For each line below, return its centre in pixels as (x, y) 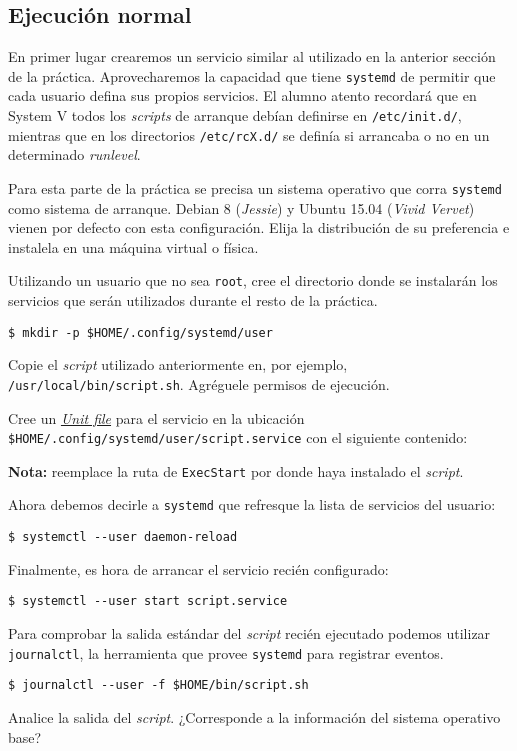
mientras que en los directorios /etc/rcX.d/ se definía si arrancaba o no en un (249, 134)
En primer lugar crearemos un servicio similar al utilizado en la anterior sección (252, 56)
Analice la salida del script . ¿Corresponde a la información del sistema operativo (254, 716)
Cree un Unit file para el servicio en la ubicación (156, 417)
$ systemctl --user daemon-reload (123, 537)
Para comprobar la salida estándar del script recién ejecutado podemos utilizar (249, 633)
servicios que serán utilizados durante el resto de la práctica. (193, 300)
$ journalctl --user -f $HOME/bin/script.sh (158, 685)
